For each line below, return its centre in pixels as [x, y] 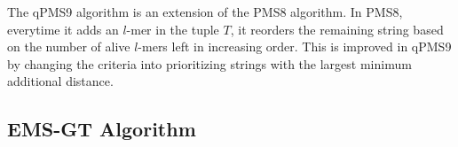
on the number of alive [69, 46]
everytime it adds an [63, 29]
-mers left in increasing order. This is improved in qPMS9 [295, 46]
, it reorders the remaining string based [337, 29]
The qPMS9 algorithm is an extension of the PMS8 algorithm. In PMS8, [205, 12]
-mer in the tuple [173, 29]
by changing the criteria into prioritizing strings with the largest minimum [209, 63]
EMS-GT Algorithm [102, 129]
